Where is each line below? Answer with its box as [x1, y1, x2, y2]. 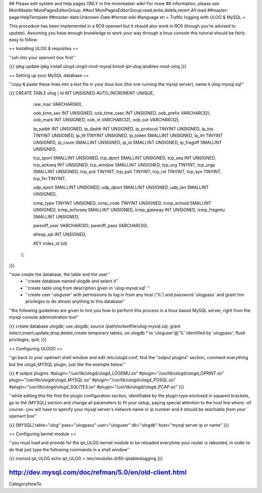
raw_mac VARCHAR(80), [33, 101, 82, 107]
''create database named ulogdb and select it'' [25, 278, 119, 284]
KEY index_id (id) [33, 240, 67, 246]
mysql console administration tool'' [9, 314, 79, 320]
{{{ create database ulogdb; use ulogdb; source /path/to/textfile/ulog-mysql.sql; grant [9, 323, 180, 329]
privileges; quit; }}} [9, 337, 47, 343]
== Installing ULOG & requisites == [9, 46, 79, 51]
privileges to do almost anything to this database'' [25, 298, 126, 304]
